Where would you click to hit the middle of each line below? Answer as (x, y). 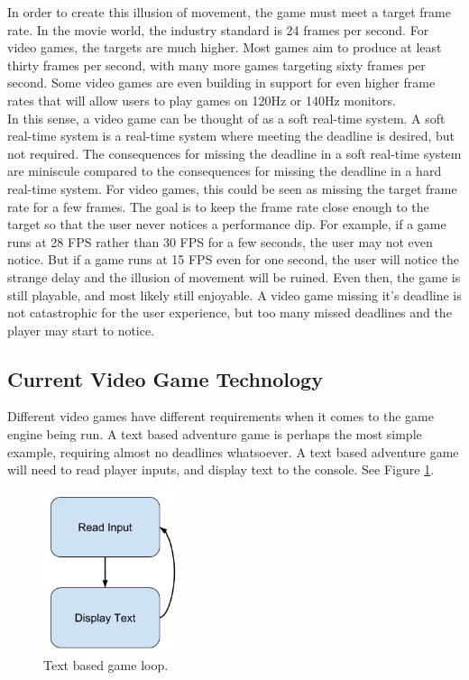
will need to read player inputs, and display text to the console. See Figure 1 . (221, 469)
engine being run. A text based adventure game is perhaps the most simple (215, 434)
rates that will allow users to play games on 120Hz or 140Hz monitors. (202, 100)
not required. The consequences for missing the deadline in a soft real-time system (234, 153)
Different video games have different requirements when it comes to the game (221, 416)
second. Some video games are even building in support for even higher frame (221, 83)
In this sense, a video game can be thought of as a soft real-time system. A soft (226, 118)
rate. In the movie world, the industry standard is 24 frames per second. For (218, 29)
